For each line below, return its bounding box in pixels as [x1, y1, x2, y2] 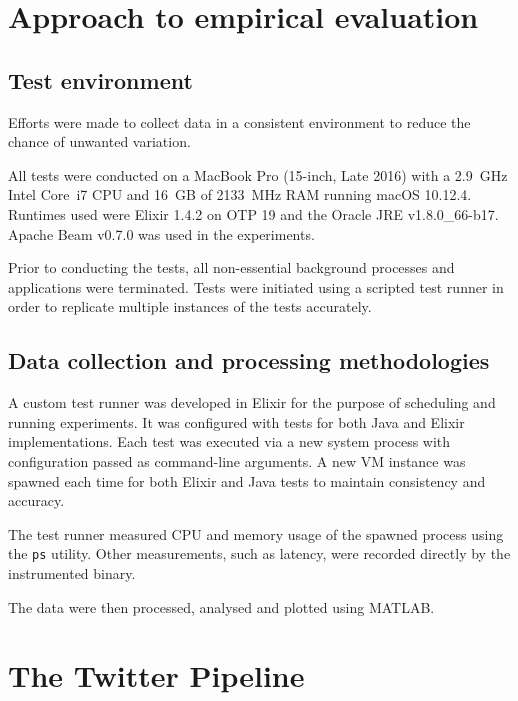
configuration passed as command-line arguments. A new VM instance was [8, 450, 466, 471]
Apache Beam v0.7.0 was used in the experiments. [8, 223, 315, 244]
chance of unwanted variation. [8, 131, 191, 152]
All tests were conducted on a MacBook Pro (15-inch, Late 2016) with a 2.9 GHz [8, 164, 508, 185]
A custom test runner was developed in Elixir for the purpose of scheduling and [8, 392, 496, 413]
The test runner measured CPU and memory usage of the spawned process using [8, 523, 504, 544]
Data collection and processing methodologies [8, 345, 490, 376]
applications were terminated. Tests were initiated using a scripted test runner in [8, 276, 504, 297]
